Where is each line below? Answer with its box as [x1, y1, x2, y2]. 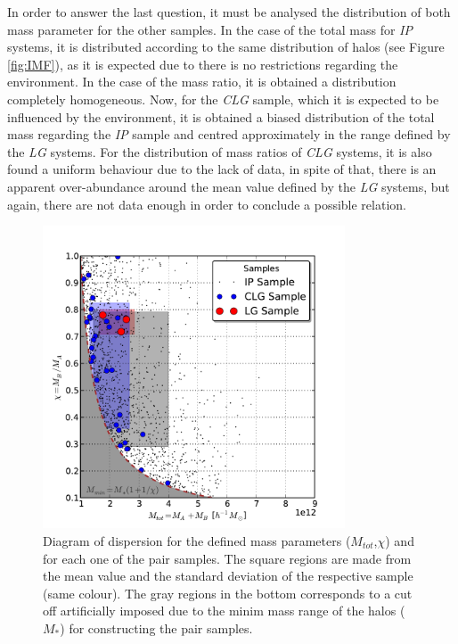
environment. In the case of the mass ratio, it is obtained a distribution [7, 72, 397, 91]
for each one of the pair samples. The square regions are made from [43, 549, 412, 567]
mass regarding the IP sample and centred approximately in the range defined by [7, 125, 451, 144]
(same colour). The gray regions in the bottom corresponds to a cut [43, 583, 413, 602]
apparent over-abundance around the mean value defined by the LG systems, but [7, 177, 450, 195]
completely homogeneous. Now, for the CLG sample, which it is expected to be [7, 89, 439, 108]
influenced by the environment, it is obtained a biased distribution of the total [7, 107, 435, 126]
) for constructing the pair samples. [60, 618, 253, 637]
